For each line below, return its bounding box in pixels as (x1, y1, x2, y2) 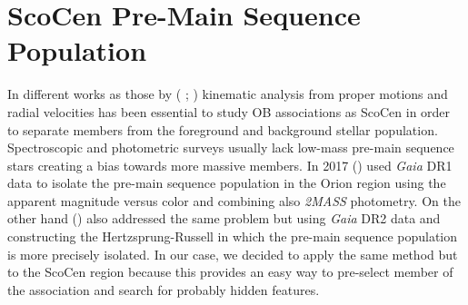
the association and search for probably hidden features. (7, 280, 320, 299)
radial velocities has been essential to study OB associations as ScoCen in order (7, 102, 451, 121)
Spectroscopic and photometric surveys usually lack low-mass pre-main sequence (7, 138, 454, 157)
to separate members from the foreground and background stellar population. (7, 120, 438, 139)
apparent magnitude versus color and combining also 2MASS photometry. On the (7, 191, 461, 210)
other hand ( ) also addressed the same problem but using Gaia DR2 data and (7, 209, 441, 228)
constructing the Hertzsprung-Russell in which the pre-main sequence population (7, 227, 458, 246)
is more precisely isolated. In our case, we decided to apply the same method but (7, 244, 458, 263)
